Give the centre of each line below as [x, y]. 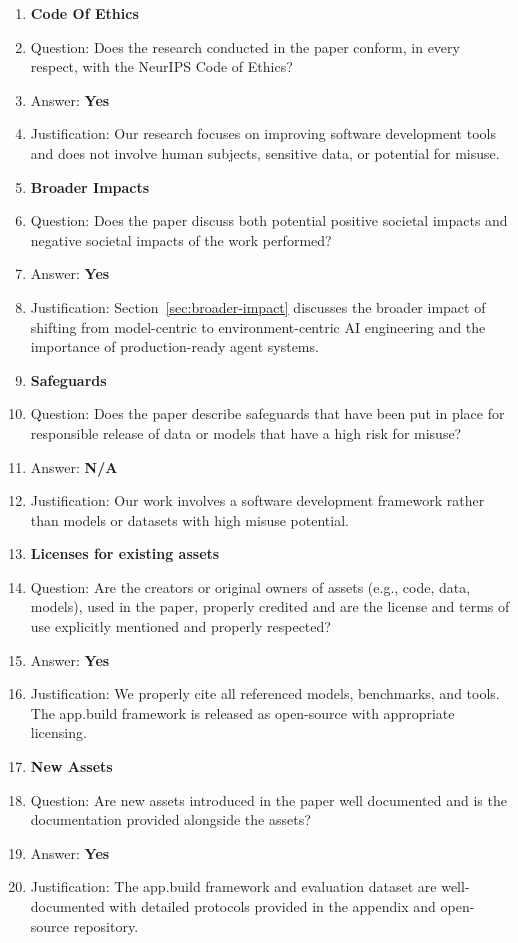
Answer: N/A [74, 466]
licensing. [58, 732]
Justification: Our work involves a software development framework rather [257, 500]
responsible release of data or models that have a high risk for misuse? [246, 432]
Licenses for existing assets [125, 553]
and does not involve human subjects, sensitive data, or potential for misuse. [265, 152]
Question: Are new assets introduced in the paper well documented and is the [268, 799]
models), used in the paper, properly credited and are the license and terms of [270, 606]
